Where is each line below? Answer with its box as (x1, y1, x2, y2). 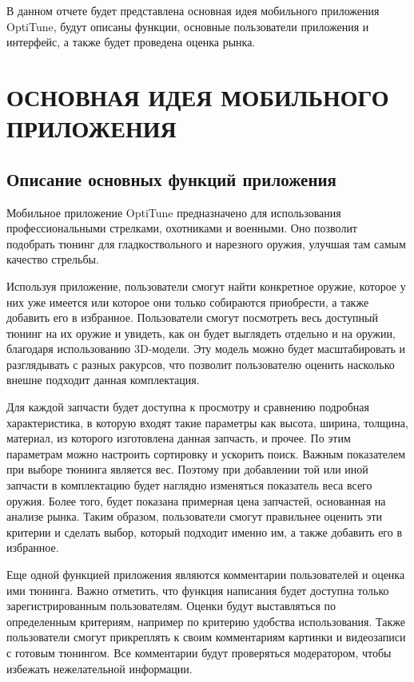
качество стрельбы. (6, 251, 99, 268)
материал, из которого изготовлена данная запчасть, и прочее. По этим (6, 430, 351, 446)
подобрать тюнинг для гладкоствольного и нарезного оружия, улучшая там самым (6, 235, 406, 252)
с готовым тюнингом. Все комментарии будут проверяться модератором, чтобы (6, 644, 392, 660)
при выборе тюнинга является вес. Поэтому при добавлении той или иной (6, 461, 368, 478)
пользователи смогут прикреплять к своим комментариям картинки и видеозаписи (6, 628, 406, 645)
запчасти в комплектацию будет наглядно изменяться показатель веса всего (6, 477, 372, 494)
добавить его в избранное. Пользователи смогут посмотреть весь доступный (6, 309, 378, 326)
